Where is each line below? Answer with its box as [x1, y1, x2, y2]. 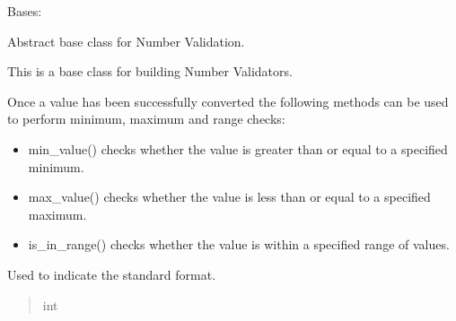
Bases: [7, 2, 42, 20]
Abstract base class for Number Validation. [7, 31, 245, 50]
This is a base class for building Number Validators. [7, 62, 293, 81]
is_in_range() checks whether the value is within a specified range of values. [28, 235, 450, 254]
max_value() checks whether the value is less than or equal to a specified [28, 187, 431, 206]
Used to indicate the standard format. [7, 265, 216, 283]
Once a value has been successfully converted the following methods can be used [7, 91, 449, 110]
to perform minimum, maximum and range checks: [7, 109, 285, 128]
